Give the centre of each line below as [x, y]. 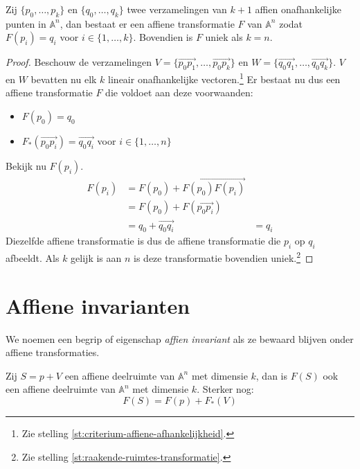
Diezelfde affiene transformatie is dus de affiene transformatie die [143, 241]
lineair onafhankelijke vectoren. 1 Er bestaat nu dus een [224, 78]
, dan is [272, 375]
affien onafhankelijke [298, 9]
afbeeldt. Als [33, 257]
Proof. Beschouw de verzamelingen [79, 62]
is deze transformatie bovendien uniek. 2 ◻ [224, 257]
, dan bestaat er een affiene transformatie [147, 23]
